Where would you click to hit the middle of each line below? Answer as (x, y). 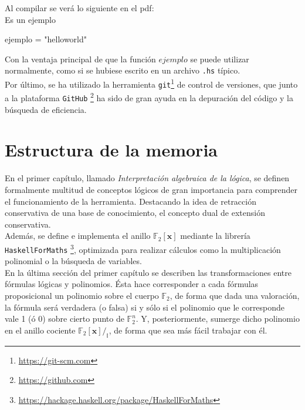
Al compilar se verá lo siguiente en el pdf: (79, 8)
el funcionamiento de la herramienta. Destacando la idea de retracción (131, 201)
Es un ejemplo (30, 19)
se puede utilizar (220, 59)
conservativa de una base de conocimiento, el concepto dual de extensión (135, 213)
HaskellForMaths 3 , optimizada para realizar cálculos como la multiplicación (143, 248)
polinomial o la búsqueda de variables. (73, 261)
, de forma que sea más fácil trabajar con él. (188, 330)
